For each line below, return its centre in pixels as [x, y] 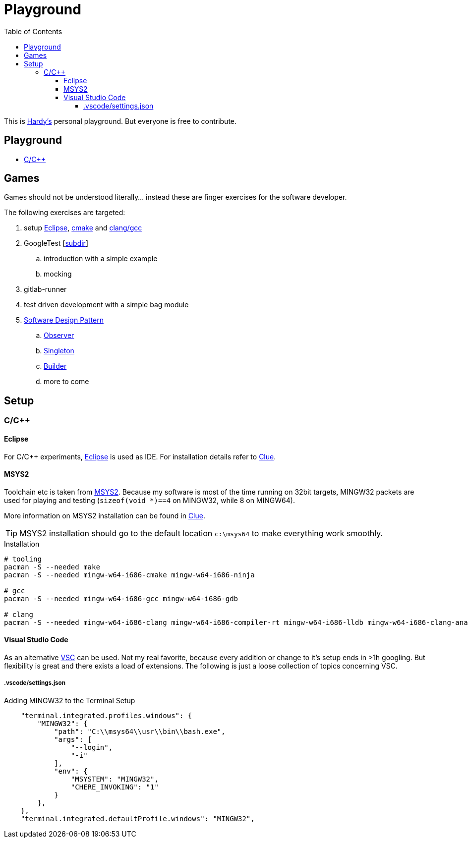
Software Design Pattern [64, 320]
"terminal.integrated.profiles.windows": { [106, 715]
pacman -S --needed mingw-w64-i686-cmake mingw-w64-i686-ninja [129, 575]
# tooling [23, 559]
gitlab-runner [45, 289]
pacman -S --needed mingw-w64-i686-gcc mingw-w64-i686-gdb [121, 598]
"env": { [71, 771]
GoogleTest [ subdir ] [56, 243]
